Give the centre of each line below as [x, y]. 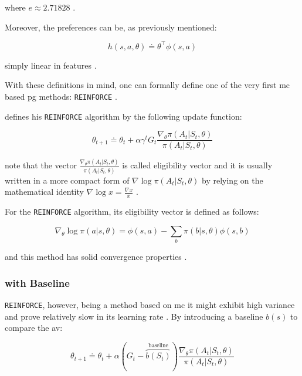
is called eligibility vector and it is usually [197, 165]
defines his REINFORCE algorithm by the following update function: [123, 116]
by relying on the [233, 180]
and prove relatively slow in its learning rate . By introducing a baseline [134, 316]
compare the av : [34, 328]
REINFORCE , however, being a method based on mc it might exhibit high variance [150, 305]
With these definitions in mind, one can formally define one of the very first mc [147, 85]
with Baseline [37, 282]
